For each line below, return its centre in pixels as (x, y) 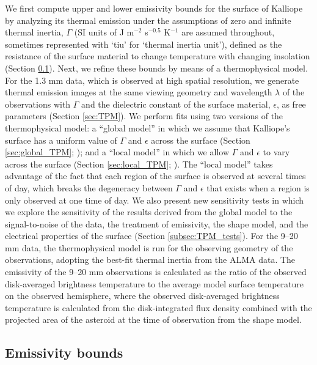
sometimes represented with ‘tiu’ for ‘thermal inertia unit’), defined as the (144, 44)
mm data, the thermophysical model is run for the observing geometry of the (149, 247)
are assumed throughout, (228, 32)
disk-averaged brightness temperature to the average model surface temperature (155, 283)
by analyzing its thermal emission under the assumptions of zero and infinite (148, 20)
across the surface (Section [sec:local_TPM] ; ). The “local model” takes (139, 164)
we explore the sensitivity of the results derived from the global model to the (149, 212)
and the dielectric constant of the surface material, (176, 104)
